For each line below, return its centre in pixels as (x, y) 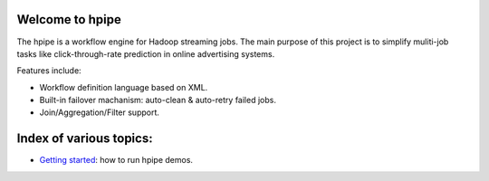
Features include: (49, 71)
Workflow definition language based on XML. (124, 87)
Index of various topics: (85, 139)
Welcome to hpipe (69, 19)
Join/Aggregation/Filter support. (100, 112)
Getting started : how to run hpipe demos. (116, 160)
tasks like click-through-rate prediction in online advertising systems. (146, 53)
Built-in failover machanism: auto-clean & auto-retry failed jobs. (158, 100)
